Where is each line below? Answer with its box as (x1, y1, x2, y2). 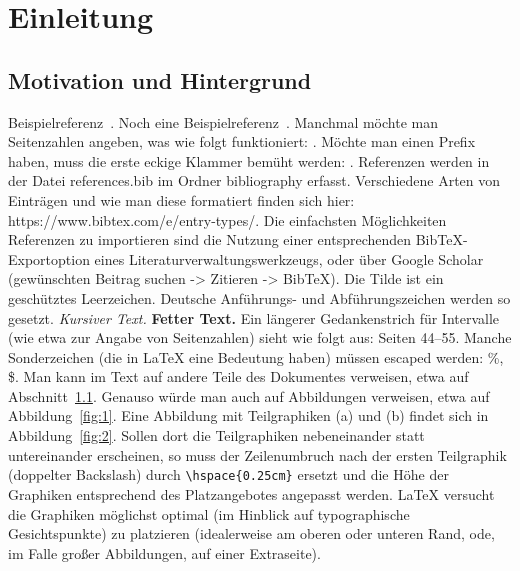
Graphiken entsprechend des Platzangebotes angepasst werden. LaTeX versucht (8, 483, 495, 504)
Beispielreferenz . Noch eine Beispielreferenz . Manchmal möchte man (8, 111, 438, 132)
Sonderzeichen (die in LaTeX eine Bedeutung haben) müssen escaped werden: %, (8, 346, 504, 367)
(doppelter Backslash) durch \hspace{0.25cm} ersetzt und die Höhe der (8, 464, 449, 485)
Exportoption (8, 248, 90, 269)
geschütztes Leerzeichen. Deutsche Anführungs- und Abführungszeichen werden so (8, 287, 511, 308)
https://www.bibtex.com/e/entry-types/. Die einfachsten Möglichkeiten (8, 209, 447, 230)
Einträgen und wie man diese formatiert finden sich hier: (8, 189, 355, 210)
